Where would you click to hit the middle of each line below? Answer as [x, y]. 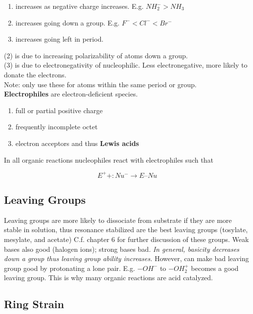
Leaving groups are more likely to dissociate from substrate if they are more [118, 220]
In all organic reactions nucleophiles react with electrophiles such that [109, 159]
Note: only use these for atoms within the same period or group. [100, 84]
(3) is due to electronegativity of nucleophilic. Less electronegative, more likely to [126, 65]
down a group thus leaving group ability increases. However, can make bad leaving [126, 258]
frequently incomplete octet [57, 127]
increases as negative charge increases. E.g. [80, 6]
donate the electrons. [35, 74]
